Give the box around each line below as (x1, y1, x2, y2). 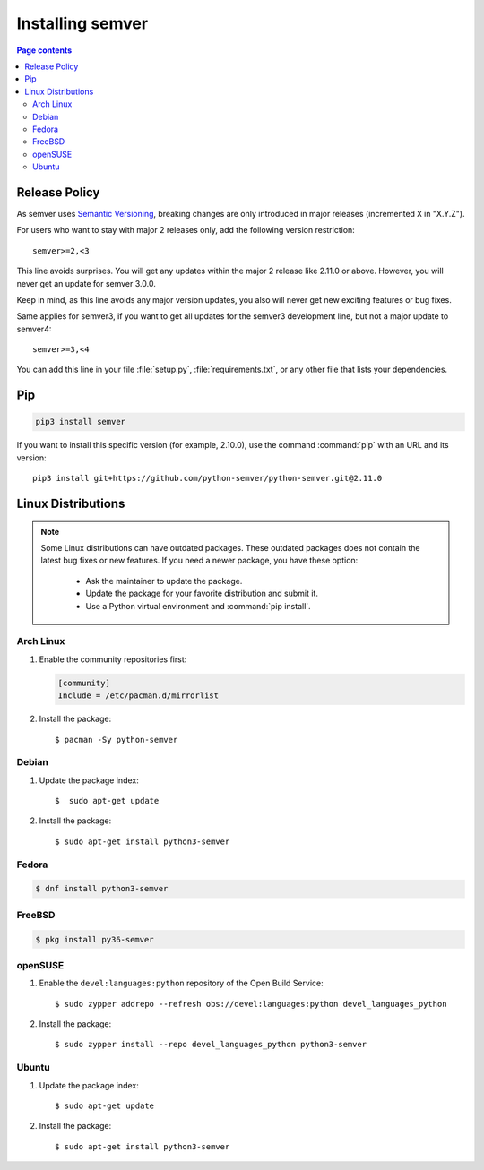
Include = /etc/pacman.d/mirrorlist (57, 691, 220, 701)
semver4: (16, 323, 52, 334)
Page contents (16, 45, 72, 56)
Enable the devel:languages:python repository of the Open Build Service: (39, 977, 324, 989)
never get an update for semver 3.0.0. (16, 278, 156, 288)
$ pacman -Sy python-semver (55, 735, 178, 744)
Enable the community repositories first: (39, 654, 187, 665)
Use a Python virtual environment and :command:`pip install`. (85, 600, 311, 611)
